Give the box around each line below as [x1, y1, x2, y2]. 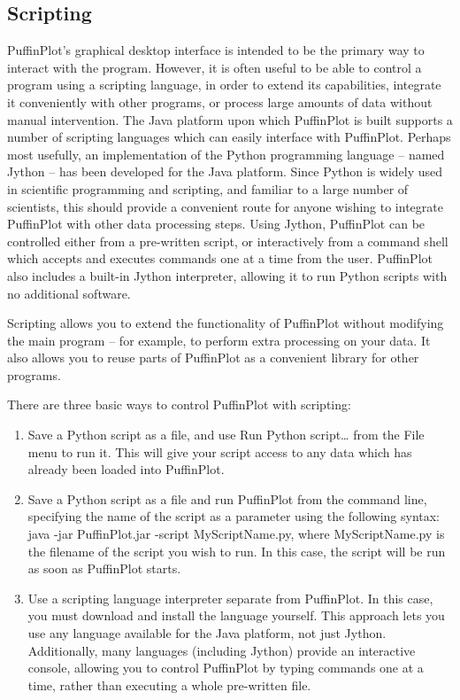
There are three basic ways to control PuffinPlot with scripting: [7, 395, 351, 414]
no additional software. [7, 284, 131, 302]
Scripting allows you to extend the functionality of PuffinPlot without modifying [7, 314, 444, 332]
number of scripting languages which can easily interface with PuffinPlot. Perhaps [7, 128, 451, 146]
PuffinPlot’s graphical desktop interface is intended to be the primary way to [7, 41, 425, 59]
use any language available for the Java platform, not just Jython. [27, 624, 387, 642]
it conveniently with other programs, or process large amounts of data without [7, 92, 433, 111]
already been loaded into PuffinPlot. [27, 460, 225, 478]
